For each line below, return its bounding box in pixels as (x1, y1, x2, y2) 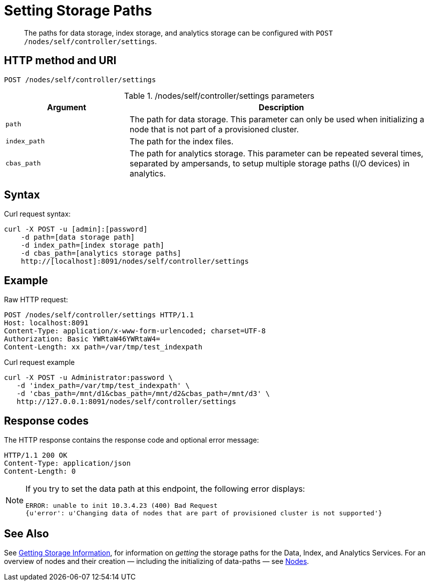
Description (258, 102, 304, 112)
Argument (47, 102, 87, 112)
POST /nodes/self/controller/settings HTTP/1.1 (4, 311, 194, 319)
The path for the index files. (130, 136, 234, 146)
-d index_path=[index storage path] (21, 241, 165, 250)
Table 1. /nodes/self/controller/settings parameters (124, 90, 314, 101)
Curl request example (4, 358, 75, 367)
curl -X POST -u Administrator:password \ (4, 373, 173, 382)
